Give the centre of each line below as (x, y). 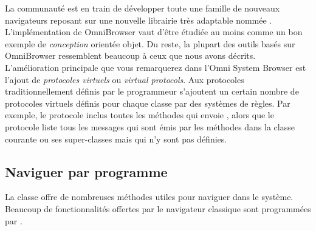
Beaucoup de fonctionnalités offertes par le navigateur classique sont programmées (158, 208)
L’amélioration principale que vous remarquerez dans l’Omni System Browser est (156, 67)
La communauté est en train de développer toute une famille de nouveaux (143, 8)
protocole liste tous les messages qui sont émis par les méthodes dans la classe (150, 126)
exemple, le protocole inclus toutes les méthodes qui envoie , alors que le (139, 115)
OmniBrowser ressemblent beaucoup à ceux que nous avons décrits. (130, 55)
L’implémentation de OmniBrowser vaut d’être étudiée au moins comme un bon (154, 32)
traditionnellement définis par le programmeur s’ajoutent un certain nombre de (152, 91)
